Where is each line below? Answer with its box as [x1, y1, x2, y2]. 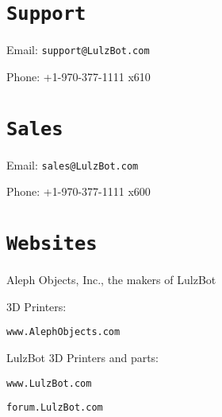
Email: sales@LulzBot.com [6, 156, 139, 173]
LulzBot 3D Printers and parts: [6, 349, 159, 366]
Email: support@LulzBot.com [6, 41, 150, 58]
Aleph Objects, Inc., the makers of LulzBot [6, 271, 216, 288]
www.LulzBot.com [6, 377, 92, 389]
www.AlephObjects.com [6, 326, 121, 338]
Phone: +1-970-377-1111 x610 [6, 68, 151, 84]
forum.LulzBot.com [6, 402, 103, 414]
